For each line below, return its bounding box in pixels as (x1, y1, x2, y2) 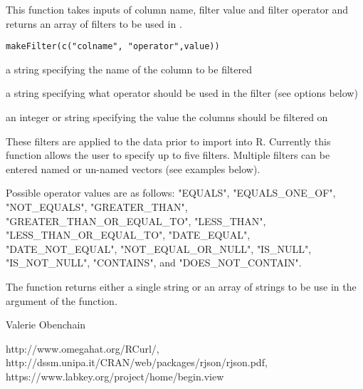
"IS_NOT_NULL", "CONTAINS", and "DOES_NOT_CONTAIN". (6, 255, 302, 270)
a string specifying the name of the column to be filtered (6, 61, 252, 76)
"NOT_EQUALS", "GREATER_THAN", (6, 199, 188, 214)
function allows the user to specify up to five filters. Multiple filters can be (6, 147, 330, 162)
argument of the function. (6, 293, 117, 308)
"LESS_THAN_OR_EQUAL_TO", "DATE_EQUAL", (6, 227, 251, 242)
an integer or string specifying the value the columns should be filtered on (6, 110, 328, 125)
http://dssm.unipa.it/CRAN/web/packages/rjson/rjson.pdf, (6, 355, 268, 370)
